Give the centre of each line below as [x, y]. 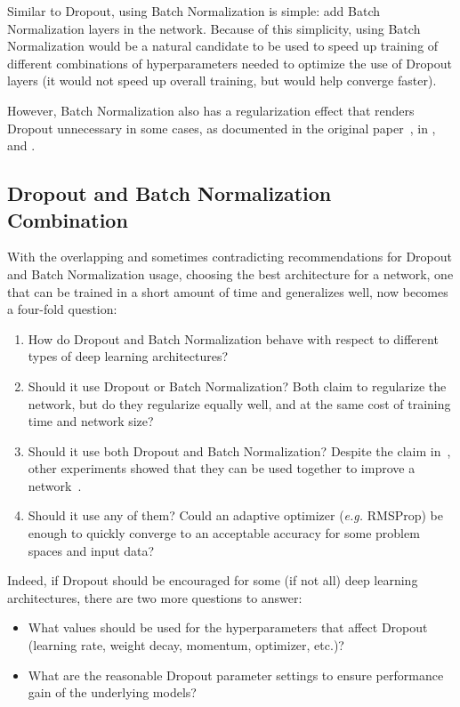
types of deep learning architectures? [128, 356]
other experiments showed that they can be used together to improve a [222, 468]
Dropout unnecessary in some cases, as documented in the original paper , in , [222, 128]
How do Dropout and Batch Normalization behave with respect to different [233, 338]
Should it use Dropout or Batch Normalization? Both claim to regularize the [237, 386]
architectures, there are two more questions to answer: [155, 597]
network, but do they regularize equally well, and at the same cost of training [239, 403]
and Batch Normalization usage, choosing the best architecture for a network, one [230, 273]
